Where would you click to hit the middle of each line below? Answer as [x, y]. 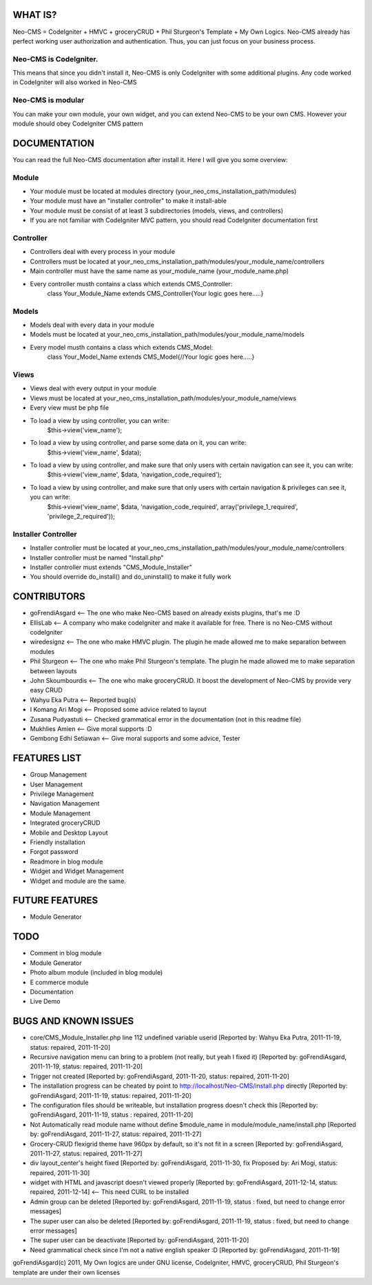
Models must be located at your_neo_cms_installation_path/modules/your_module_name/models [167, 335]
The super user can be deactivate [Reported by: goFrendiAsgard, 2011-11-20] [139, 1240]
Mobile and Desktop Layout [69, 833]
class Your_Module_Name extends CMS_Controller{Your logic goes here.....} [155, 293]
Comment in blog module [66, 953]
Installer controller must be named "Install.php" [97, 557]
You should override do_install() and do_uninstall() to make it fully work [131, 577]
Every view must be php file [70, 408]
